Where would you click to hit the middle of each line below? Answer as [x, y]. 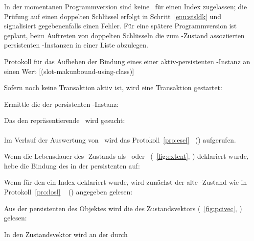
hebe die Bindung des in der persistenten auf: [72, 165]
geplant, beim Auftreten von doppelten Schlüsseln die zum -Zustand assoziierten [124, 35]
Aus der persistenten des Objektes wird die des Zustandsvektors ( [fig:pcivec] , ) [123, 208]
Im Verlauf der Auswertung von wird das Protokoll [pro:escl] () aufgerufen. [120, 139]
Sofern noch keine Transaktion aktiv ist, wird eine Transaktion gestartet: [113, 87]
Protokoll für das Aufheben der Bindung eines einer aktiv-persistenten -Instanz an [127, 61]
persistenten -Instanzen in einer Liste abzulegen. [76, 45]
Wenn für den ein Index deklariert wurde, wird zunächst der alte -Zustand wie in [126, 182]
